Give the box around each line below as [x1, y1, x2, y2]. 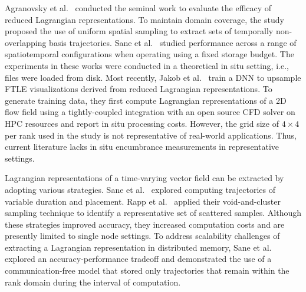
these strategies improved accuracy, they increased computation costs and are [5, 218, 285, 230]
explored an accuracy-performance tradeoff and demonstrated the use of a [5, 252, 272, 265]
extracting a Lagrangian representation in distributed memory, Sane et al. [5, 241, 272, 253]
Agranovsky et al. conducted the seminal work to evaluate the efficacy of [5, 2, 272, 14]
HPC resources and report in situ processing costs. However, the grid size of [5, 117, 279, 129]
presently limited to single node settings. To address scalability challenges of [5, 229, 280, 242]
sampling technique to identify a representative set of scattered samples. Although [5, 206, 302, 219]
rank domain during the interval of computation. [5, 275, 181, 288]
